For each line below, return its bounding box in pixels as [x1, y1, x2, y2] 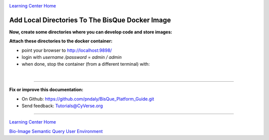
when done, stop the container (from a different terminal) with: [21, 61, 150, 67]
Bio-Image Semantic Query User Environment [9, 128, 103, 134]
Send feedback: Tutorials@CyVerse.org [21, 103, 103, 109]
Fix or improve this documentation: [9, 87, 84, 93]
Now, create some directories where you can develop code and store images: [9, 29, 172, 35]
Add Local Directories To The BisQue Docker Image [9, 15, 171, 24]
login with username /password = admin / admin [21, 54, 122, 60]
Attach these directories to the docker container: [9, 38, 113, 44]
